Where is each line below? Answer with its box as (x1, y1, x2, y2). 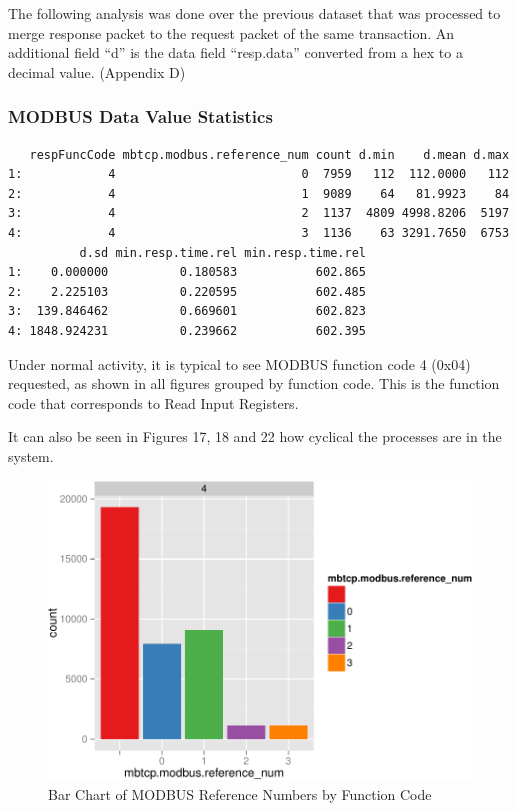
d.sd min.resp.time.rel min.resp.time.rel (79, 245, 366, 260)
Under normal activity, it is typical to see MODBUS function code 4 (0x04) (8, 353, 471, 374)
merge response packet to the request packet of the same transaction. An (8, 22, 455, 43)
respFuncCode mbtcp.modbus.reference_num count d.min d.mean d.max (29, 147, 510, 162)
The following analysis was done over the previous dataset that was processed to (8, 3, 501, 23)
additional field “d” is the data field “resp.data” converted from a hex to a (8, 42, 463, 63)
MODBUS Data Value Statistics (8, 104, 273, 129)
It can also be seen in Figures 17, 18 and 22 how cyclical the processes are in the (8, 426, 502, 447)
